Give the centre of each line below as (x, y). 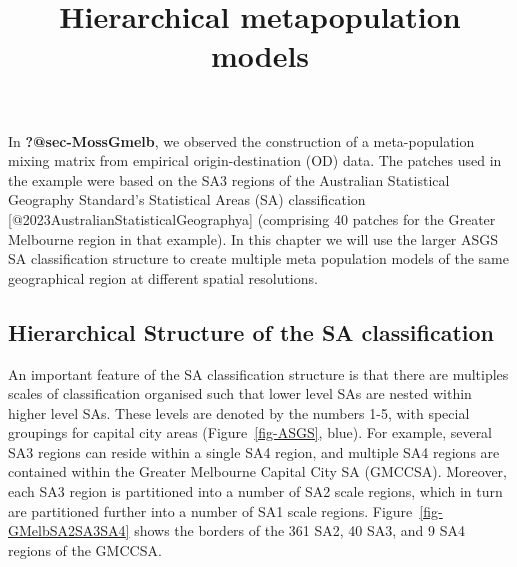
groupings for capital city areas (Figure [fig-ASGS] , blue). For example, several (250, 432)
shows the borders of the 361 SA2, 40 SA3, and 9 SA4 (299, 530)
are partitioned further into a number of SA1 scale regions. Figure (210, 510)
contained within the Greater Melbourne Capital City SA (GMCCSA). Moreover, (257, 471)
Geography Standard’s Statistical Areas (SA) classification (187, 199)
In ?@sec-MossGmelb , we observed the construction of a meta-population (241, 140)
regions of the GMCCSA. (85, 549)
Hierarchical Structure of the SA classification (251, 331)
